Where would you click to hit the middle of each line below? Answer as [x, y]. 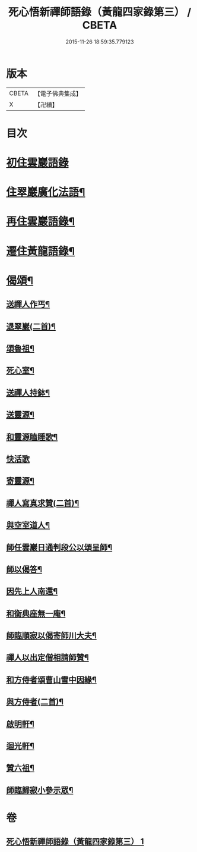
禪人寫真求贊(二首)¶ [43, 503]
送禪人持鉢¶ [28, 392]
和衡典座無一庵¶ [36, 613]
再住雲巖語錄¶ [41, 222]
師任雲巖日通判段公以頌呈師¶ [59, 547]
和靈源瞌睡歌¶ [32, 437]
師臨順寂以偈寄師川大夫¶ [51, 636]
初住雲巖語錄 [38, 163]
